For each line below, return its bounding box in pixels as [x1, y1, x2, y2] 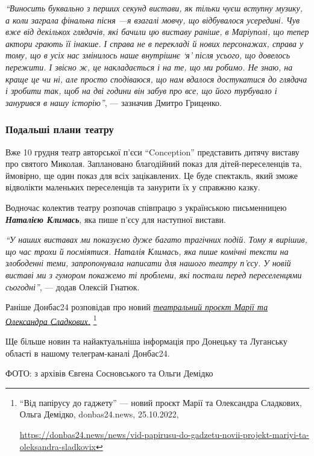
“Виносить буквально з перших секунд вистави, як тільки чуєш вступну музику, [5, 2, 303, 14]
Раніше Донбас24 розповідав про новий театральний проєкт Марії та [5, 301, 268, 313]
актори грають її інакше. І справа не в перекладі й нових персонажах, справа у [5, 37, 304, 49]
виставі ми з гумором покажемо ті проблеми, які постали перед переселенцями [5, 268, 302, 281]
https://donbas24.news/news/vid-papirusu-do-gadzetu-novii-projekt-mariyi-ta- [19, 428, 309, 440]
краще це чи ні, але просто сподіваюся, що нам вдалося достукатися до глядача [5, 72, 307, 85]
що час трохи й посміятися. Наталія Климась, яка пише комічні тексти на [5, 245, 289, 257]
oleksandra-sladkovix [19, 440, 96, 452]
